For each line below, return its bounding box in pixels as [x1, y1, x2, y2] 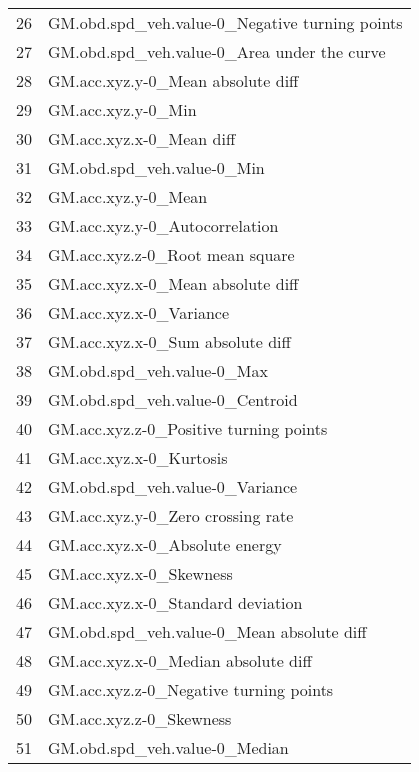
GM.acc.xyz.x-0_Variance [48, 301, 230, 324]
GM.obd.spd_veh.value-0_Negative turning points [48, 11, 403, 34]
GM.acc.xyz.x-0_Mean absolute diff [48, 272, 299, 295]
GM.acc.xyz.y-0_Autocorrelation [48, 214, 279, 237]
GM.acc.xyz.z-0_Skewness [48, 707, 232, 730]
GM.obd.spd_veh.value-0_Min [48, 156, 265, 179]
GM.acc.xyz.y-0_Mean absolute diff [48, 69, 299, 92]
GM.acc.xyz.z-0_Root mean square [48, 243, 295, 266]
